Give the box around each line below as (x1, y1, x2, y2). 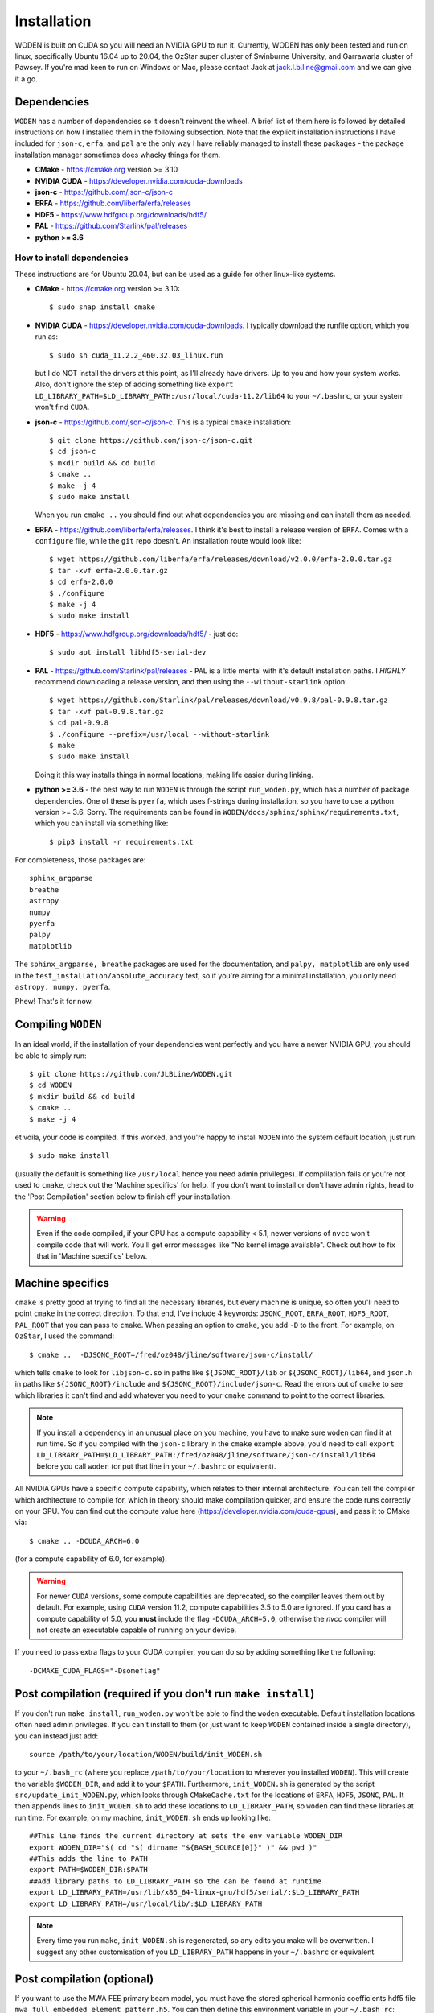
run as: (35, 332, 59, 341)
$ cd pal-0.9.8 (49, 718, 109, 728)
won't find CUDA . (35, 403, 90, 412)
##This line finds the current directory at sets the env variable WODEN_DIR (29, 1832, 343, 1841)
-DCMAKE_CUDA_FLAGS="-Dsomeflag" (29, 1666, 161, 1675)
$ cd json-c (49, 447, 96, 457)
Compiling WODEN (14, 1018, 102, 1031)
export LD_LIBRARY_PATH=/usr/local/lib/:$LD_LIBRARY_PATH (29, 1899, 263, 1908)
